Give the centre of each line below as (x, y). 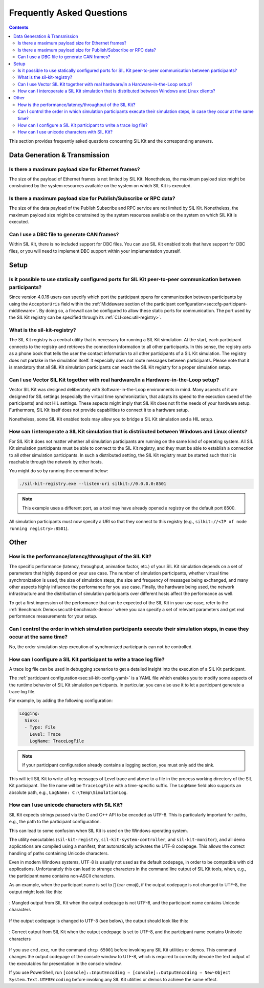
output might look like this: (36, 892)
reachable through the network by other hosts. (56, 462)
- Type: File (40, 727)
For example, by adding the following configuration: (61, 701)
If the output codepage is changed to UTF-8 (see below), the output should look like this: (99, 921)
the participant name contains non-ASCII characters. (62, 876)
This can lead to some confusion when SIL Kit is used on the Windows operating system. (99, 831)
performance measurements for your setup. (53, 616)
